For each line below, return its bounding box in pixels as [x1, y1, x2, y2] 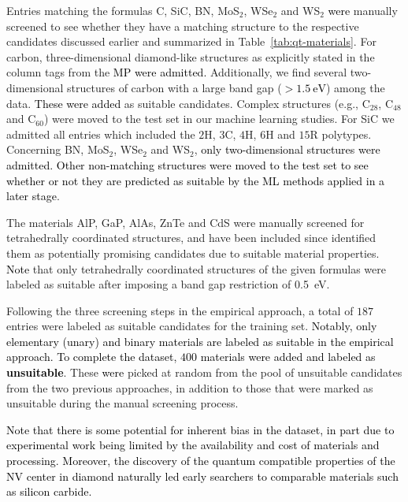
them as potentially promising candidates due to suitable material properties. [6, 244, 380, 261]
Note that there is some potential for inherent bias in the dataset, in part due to [6, 421, 395, 437]
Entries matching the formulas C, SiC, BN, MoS [6, 2, 239, 18]
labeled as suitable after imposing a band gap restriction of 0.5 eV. [6, 276, 330, 292]
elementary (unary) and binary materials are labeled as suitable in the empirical [6, 333, 394, 349]
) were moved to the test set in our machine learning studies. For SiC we [43, 110, 395, 127]
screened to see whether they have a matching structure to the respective [6, 17, 359, 34]
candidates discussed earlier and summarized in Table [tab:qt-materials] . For [6, 33, 376, 50]
